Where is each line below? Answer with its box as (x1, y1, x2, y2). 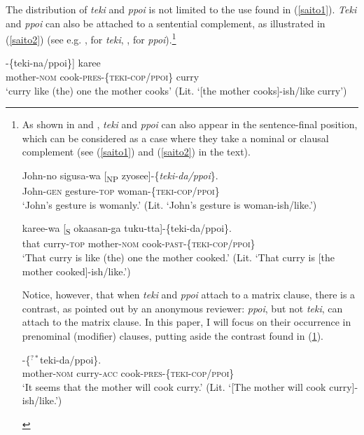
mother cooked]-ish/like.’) (22, 263, 131, 278)
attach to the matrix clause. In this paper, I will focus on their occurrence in (22, 315, 351, 329)
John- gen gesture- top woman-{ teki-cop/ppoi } (22, 184, 220, 198)
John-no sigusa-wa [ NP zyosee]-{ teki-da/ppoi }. (22, 168, 218, 184)
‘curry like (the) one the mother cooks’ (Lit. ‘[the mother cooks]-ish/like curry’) (6, 83, 347, 97)
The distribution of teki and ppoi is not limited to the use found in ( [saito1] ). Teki (6, 2, 357, 16)
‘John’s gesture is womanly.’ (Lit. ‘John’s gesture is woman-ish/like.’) (22, 197, 317, 212)
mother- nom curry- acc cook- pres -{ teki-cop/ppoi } (22, 366, 234, 380)
